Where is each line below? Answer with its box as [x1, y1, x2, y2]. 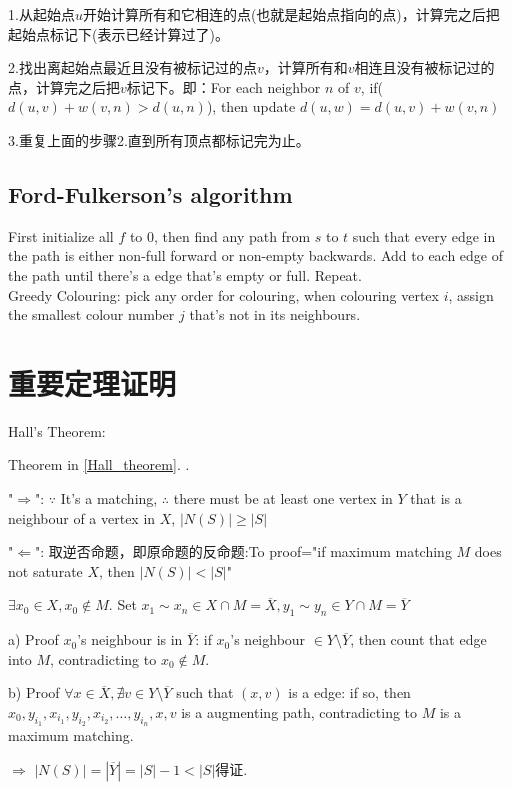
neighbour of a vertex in [8, 507, 156, 528]
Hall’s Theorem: [8, 420, 106, 441]
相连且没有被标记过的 [354, 57, 495, 78]
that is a [410, 488, 462, 509]
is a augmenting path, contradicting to [181, 702, 418, 722]
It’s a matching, [60, 488, 158, 509]
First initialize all [8, 225, 114, 246]
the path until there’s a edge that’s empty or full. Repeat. [8, 264, 362, 285]
